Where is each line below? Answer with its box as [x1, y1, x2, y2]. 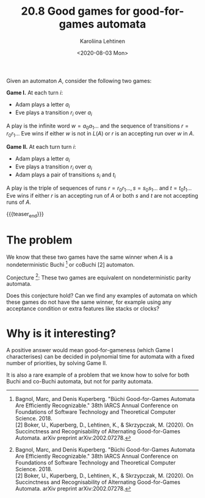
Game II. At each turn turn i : [6, 143, 76, 151]
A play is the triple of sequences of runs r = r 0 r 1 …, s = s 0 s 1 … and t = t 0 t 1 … [6, 184, 192, 193]
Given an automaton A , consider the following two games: [6, 77, 152, 84]
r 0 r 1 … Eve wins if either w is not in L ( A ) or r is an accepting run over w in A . [6, 130, 195, 139]
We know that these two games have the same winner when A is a [6, 253, 173, 261]
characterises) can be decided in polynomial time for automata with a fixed [6, 353, 195, 361]
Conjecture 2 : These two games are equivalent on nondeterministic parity [6, 273, 191, 281]
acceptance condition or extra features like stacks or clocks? [6, 305, 160, 312]
